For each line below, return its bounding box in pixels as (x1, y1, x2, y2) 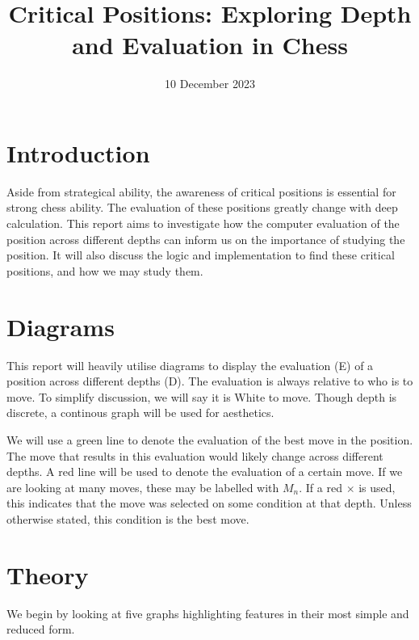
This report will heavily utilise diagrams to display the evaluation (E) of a (6, 356, 374, 373)
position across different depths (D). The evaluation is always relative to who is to (6, 373, 413, 389)
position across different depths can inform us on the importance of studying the (6, 230, 405, 247)
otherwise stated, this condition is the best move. (6, 510, 249, 527)
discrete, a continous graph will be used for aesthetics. (6, 404, 274, 421)
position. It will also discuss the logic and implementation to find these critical (6, 246, 395, 263)
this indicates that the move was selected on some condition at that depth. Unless (6, 495, 412, 512)
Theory (6, 558, 89, 591)
